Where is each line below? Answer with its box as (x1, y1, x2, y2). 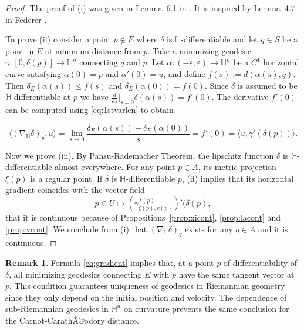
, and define (163, 67, 205, 79)
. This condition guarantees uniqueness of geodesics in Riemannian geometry (9, 279, 285, 292)
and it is (258, 222, 288, 235)
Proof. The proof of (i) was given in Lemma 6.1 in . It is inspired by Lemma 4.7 (5, 2, 295, 14)
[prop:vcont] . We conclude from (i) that (5, 222, 147, 235)
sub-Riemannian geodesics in (5, 302, 109, 315)
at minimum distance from (45, 44, 141, 56)
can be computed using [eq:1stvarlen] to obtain (5, 103, 174, 115)
